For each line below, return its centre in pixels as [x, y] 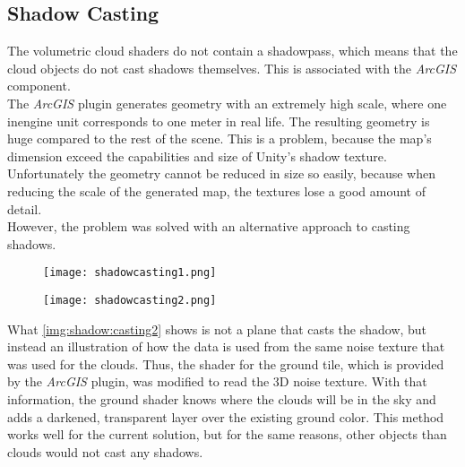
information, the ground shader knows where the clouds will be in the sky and [222, 399]
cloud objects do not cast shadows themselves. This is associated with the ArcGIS [232, 68]
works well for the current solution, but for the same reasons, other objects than [227, 434]
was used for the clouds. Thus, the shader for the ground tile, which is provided [226, 363]
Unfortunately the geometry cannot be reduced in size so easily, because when [221, 173]
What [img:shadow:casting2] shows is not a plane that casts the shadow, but [217, 329]
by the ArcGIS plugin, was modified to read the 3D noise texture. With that [217, 381]
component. [39, 86]
